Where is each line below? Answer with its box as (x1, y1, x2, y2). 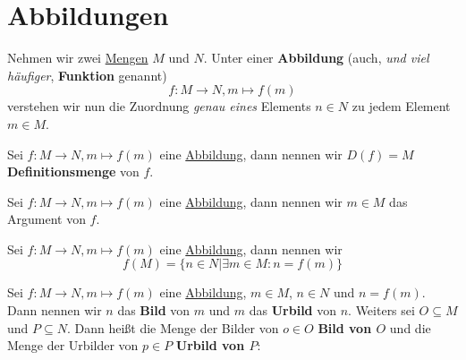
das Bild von (117, 301, 191, 320)
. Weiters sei (348, 301, 415, 320)
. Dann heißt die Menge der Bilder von (66, 318, 279, 337)
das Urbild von (249, 301, 337, 320)
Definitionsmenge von (7, 162, 140, 181)
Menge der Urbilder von (7, 336, 139, 355)
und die (389, 318, 431, 337)
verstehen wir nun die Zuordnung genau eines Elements (7, 97, 311, 116)
